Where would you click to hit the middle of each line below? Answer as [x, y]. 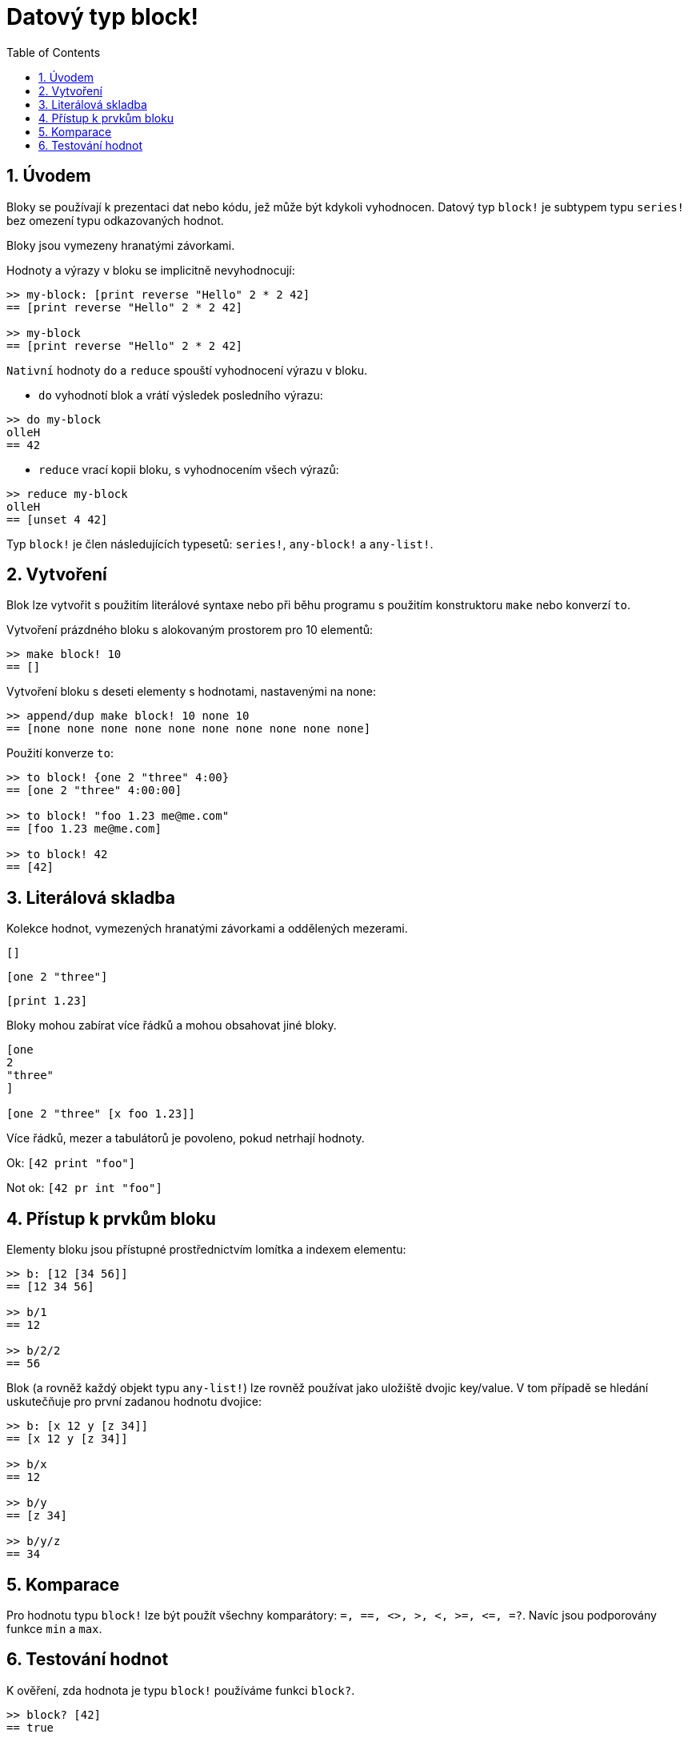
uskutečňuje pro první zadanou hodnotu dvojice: [134, 1402]
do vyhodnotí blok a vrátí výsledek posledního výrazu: [181, 395]
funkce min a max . [54, 1628]
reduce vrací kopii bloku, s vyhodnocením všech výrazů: [189, 469]
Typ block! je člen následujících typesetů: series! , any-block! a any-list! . [220, 544]
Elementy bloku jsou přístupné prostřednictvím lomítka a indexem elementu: [206, 1250]
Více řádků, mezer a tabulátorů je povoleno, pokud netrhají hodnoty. [186, 1138]
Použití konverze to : [60, 753]
